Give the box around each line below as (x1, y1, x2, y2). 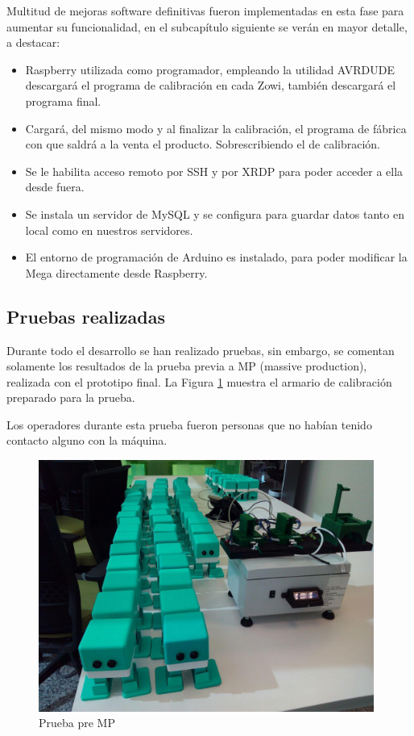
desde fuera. (25, 178, 85, 195)
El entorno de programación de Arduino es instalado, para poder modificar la (25, 249, 408, 266)
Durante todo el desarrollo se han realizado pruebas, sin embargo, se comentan (6, 341, 395, 358)
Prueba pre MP (39, 714, 115, 731)
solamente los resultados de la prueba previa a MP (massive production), (6, 358, 367, 374)
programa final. (25, 92, 101, 109)
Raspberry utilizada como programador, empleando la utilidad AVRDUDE (25, 61, 395, 77)
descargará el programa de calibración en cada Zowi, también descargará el (25, 77, 396, 94)
